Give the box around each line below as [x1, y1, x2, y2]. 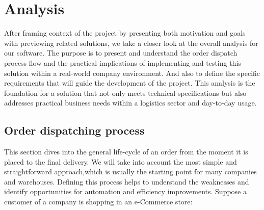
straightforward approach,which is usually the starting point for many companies [4, 166, 257, 177]
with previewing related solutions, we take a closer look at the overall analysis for [4, 37, 258, 48]
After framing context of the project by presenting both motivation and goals [4, 28, 246, 38]
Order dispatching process [4, 122, 145, 138]
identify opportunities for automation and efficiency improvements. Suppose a [4, 186, 247, 197]
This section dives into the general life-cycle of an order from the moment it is [4, 146, 248, 157]
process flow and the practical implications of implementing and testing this [4, 57, 241, 68]
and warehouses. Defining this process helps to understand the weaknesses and [4, 176, 249, 187]
